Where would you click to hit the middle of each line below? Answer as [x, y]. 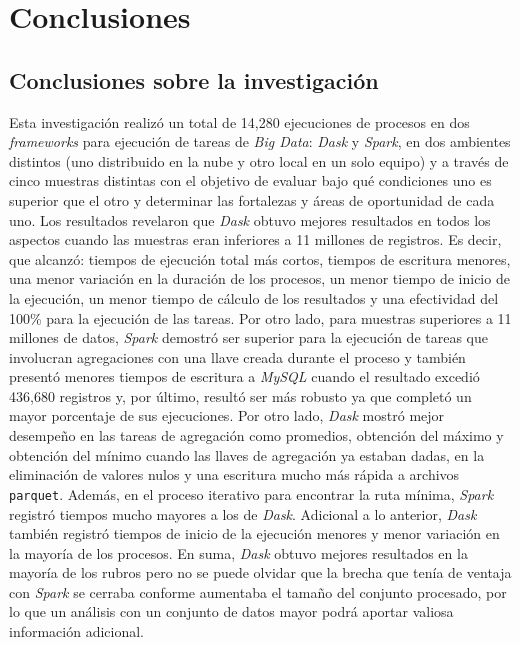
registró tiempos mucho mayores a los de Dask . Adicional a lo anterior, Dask [243, 513]
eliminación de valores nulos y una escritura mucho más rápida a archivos [234, 474]
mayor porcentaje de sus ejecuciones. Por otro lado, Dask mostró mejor [227, 415]
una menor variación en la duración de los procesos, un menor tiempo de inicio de [259, 278]
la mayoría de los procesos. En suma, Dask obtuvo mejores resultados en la [238, 552]
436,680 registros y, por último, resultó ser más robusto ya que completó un [240, 395]
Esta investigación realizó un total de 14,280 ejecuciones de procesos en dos [239, 121]
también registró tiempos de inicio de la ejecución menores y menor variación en [254, 533]
